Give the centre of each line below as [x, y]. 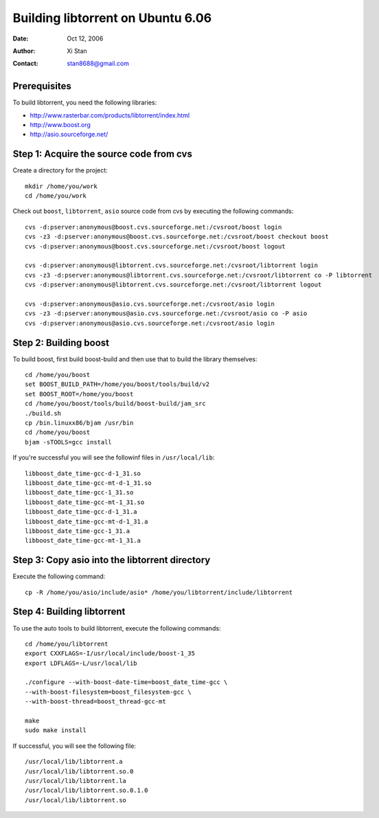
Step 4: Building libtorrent [69, 612]
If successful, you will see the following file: [74, 746]
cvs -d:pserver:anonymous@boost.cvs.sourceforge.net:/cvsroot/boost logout [155, 246]
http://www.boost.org [60, 125]
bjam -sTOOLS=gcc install [69, 442]
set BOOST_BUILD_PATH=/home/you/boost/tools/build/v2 [117, 384]
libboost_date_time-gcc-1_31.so [79, 492]
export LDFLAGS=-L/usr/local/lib [81, 663]
